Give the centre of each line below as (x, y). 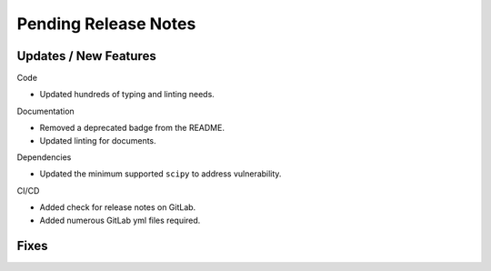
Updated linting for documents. (98, 140)
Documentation (45, 111)
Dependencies (44, 157)
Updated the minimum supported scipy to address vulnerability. (160, 174)
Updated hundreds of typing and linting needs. (127, 95)
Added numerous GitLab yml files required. (120, 220)
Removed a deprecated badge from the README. (132, 128)
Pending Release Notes (106, 24)
